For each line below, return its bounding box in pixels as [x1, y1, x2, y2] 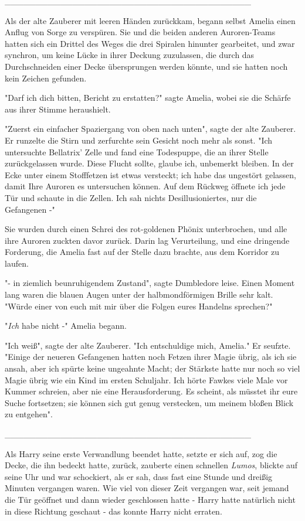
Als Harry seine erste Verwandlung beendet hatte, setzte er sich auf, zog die [5, 447, 277, 459]
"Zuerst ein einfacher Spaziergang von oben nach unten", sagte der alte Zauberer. [5, 122, 296, 135]
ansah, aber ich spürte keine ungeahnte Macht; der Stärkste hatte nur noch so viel [5, 362, 300, 374]
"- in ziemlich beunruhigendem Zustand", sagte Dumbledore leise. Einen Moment [5, 277, 295, 289]
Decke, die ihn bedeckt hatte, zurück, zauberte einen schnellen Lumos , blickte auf [5, 459, 298, 471]
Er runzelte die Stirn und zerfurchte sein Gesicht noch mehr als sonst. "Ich [5, 134, 273, 146]
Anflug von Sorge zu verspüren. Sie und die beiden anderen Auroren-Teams [5, 26, 276, 38]
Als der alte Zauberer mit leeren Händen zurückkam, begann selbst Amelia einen [5, 14, 296, 26]
